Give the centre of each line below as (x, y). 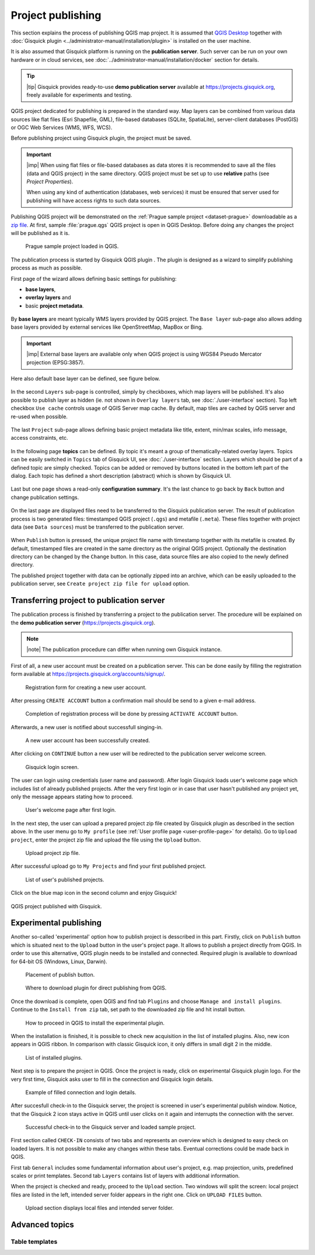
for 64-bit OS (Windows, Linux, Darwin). (59, 961)
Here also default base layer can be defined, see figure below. (85, 379)
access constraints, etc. (39, 438)
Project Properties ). (50, 182)
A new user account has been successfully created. (88, 740)
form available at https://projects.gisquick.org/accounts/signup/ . (88, 674)
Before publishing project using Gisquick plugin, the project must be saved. (101, 138)
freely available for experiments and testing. (79, 95)
